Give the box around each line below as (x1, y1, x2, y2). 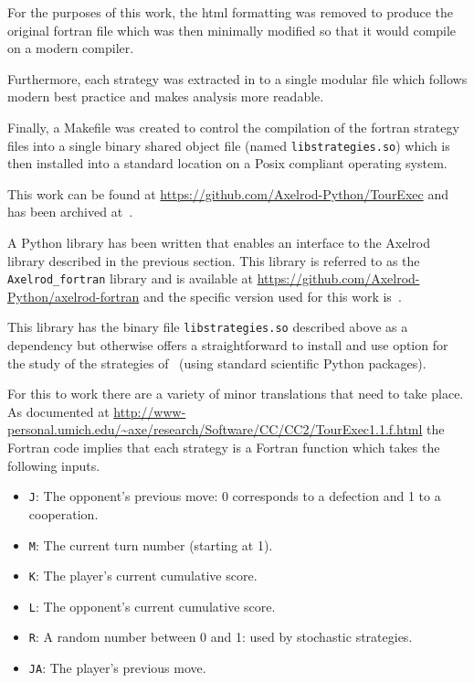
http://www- (113, 401, 186, 421)
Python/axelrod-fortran (7, 286, 140, 305)
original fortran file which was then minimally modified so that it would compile (7, 20, 457, 39)
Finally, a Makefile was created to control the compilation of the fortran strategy (7, 117, 459, 136)
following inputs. (7, 455, 100, 475)
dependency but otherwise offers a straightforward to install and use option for (7, 336, 448, 355)
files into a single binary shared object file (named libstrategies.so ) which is (7, 135, 450, 155)
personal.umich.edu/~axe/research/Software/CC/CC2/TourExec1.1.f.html (7, 420, 423, 439)
